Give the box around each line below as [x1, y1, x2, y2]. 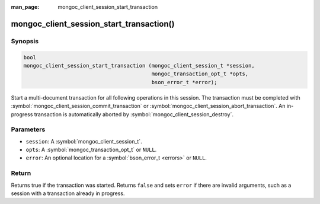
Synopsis [11, 37, 39, 45]
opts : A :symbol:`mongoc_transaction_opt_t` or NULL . [25, 146, 157, 154]
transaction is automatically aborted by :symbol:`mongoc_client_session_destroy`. [34, 110, 234, 118]
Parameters [11, 125, 46, 133]
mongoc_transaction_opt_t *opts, [151, 71, 249, 77]
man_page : [11, 4, 40, 10]
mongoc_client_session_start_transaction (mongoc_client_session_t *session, [23, 62, 255, 69]
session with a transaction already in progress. [11, 190, 125, 197]
